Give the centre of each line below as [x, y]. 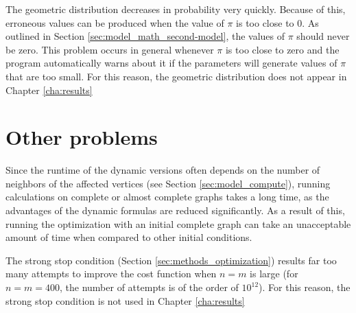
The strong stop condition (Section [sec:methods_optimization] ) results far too [171, 260]
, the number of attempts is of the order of [149, 287]
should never [323, 36]
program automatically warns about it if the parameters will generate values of [171, 63]
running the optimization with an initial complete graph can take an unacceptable [178, 223]
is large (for [274, 274]
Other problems [82, 137]
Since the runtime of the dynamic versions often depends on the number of [163, 170]
